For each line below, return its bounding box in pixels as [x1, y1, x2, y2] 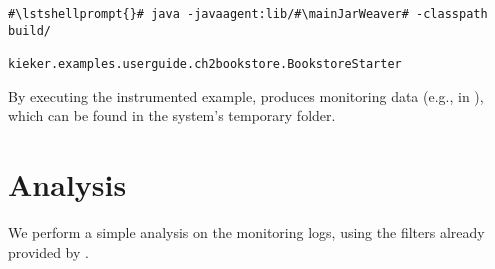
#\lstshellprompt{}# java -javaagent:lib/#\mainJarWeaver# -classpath [8, 7, 488, 21]
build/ [8, 23, 51, 38]
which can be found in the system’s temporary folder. [8, 105, 336, 126]
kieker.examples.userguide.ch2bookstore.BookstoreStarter [8, 56, 402, 71]
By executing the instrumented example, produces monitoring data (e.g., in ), [8, 85, 484, 106]
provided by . [8, 241, 89, 262]
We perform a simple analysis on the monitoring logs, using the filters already [8, 221, 485, 242]
